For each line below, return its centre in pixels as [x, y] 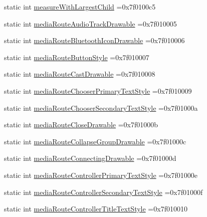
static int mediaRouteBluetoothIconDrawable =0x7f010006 [94, 40]
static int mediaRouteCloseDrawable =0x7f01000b [81, 125]
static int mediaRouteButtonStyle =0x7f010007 [77, 57]
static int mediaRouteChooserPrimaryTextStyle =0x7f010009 [98, 90]
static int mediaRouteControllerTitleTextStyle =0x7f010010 [96, 209]
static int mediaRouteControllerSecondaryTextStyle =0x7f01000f [103, 192]
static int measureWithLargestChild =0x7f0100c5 [80, 7]
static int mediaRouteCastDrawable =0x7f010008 [80, 74]
